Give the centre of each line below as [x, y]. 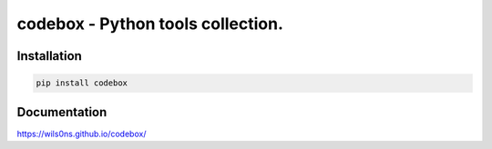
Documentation [62, 112]
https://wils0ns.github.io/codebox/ [82, 134]
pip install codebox [82, 83]
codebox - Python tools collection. [150, 24]
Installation [49, 56]
